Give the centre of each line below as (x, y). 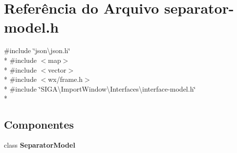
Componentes (39, 124)
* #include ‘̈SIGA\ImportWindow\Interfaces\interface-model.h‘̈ (100, 88)
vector (57, 69)
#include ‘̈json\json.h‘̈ (37, 50)
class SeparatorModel (40, 145)
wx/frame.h (65, 79)
